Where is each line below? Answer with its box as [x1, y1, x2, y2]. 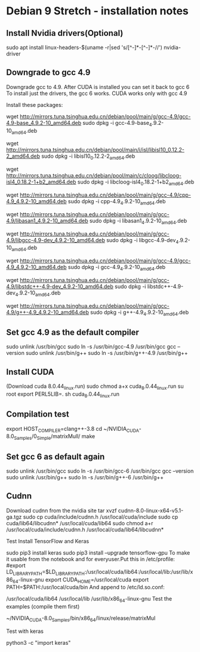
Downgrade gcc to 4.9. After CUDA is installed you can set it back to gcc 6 [6, 83, 190, 90]
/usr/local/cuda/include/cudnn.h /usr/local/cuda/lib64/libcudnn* [6, 526, 164, 533]
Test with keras [6, 627, 44, 635]
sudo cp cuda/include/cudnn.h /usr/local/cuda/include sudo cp [23, 513, 179, 521]
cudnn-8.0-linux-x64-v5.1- [118, 507, 184, 514]
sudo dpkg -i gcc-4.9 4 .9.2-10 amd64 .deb [67, 264, 166, 272]
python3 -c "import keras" [6, 639, 71, 647]
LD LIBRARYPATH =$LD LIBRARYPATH [6, 568, 85, 577]
